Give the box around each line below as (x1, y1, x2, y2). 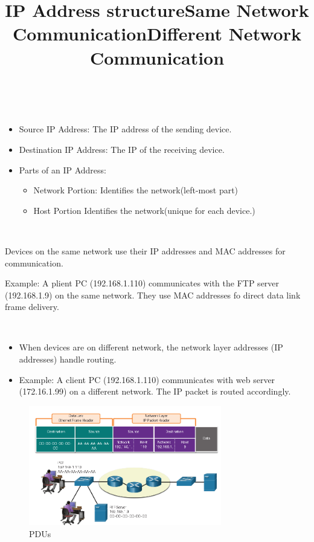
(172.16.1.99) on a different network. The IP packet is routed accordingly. (19, 385, 291, 398)
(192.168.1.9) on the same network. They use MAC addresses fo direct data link (5, 288, 301, 301)
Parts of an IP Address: (19, 163, 106, 176)
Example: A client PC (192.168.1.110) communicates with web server (19, 373, 275, 386)
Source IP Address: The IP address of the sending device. (19, 123, 232, 135)
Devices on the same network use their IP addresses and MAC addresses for (5, 244, 286, 257)
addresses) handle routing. (19, 353, 117, 366)
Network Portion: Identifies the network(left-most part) (33, 184, 239, 196)
